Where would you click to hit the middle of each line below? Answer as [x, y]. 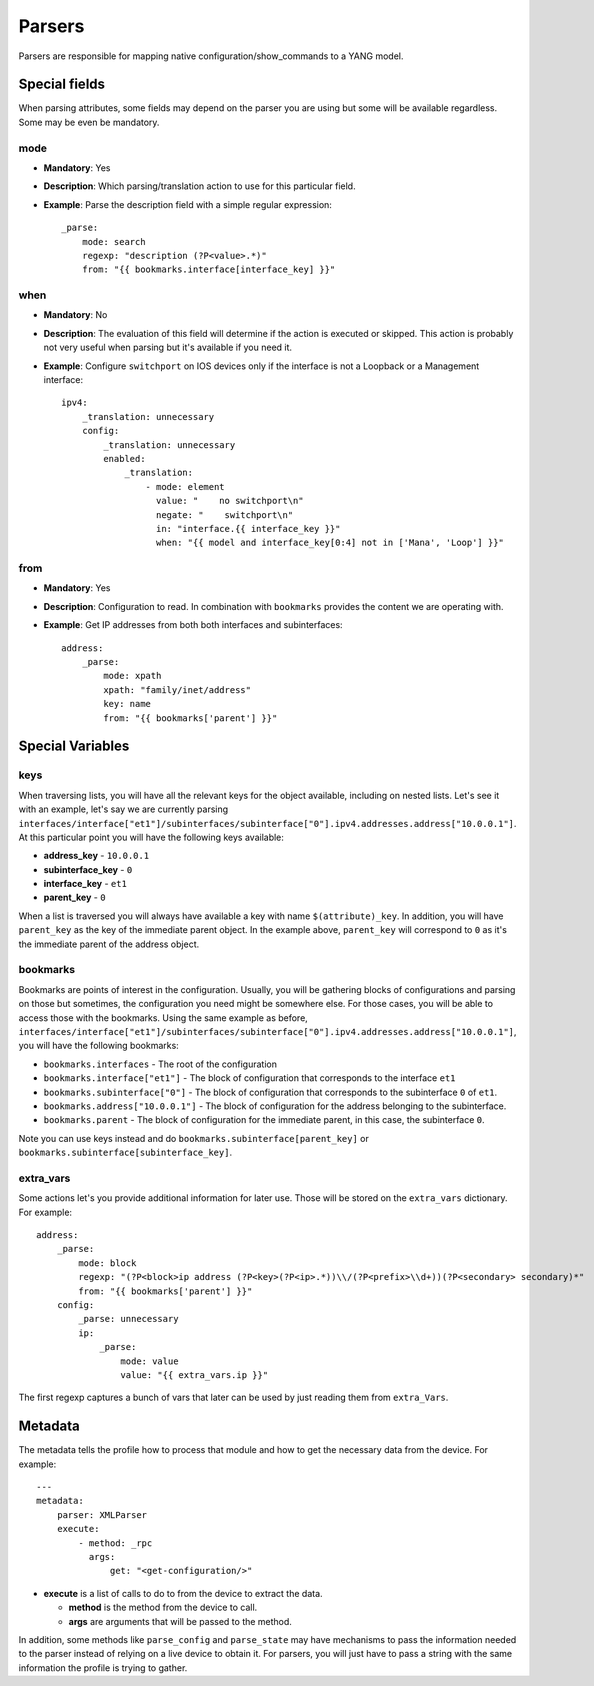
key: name [127, 704]
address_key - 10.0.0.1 [96, 856]
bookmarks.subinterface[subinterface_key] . [125, 1152]
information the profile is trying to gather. [103, 1667]
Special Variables [74, 746]
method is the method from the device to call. [163, 1607]
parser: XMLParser [102, 1514]
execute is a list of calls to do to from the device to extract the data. [183, 1593]
